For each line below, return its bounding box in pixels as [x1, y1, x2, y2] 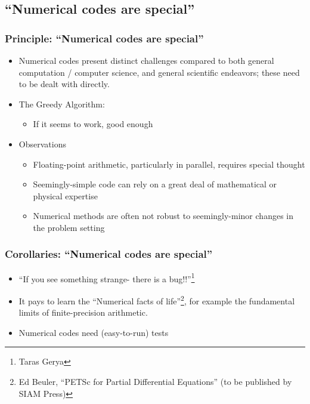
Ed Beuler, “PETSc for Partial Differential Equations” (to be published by [18, 375, 292, 388]
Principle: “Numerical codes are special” [5, 30, 204, 45]
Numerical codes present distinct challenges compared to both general [18, 54, 274, 66]
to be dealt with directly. [18, 78, 110, 90]
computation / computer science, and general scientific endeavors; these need [18, 66, 300, 78]
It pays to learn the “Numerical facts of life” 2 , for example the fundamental [18, 293, 295, 307]
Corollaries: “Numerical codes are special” [5, 246, 213, 261]
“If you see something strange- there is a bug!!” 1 [18, 270, 195, 285]
